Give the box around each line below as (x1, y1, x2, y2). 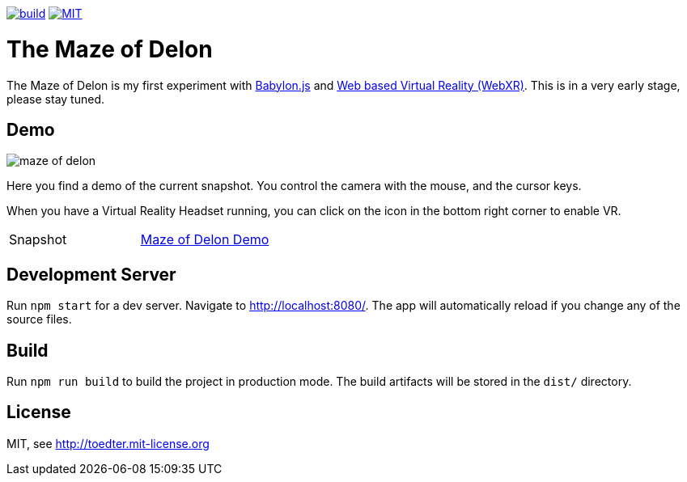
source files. (6, 312, 72, 327)
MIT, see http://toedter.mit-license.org (6, 436, 210, 450)
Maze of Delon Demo (140, 231, 269, 248)
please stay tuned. (6, 91, 105, 106)
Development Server (6, 264, 176, 285)
